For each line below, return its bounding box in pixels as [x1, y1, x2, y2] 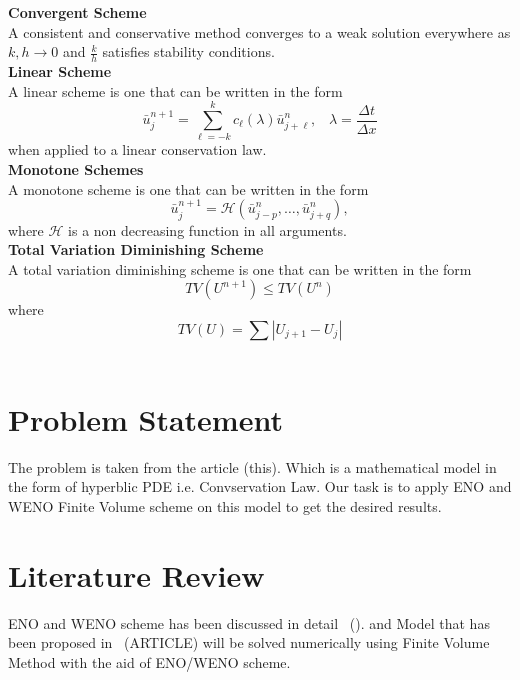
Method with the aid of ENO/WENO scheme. [8, 651, 291, 672]
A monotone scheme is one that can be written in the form [8, 178, 369, 199]
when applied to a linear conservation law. [8, 139, 267, 160]
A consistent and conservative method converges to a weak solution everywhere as [8, 21, 511, 42]
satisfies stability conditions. [102, 41, 275, 62]
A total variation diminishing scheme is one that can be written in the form [8, 258, 472, 279]
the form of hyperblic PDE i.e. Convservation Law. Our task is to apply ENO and [8, 476, 512, 497]
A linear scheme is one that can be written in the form [8, 80, 343, 101]
